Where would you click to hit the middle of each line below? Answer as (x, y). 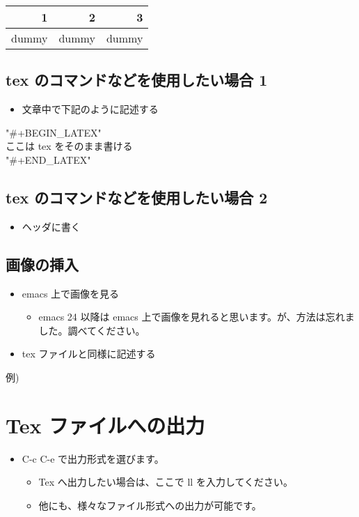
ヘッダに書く (51, 226)
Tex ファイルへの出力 (105, 425)
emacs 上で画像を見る (71, 293)
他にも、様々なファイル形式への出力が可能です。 (150, 505)
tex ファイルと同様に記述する (89, 354)
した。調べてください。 (92, 330)
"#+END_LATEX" (48, 159)
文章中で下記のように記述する (90, 109)
